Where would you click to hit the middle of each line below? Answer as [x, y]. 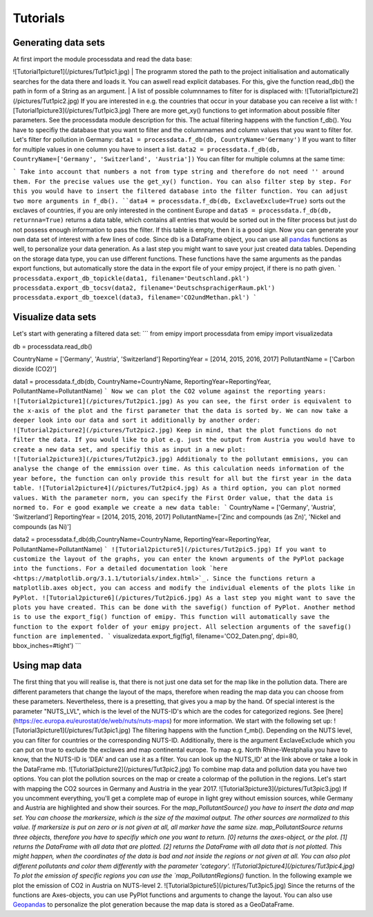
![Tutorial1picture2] [332, 91]
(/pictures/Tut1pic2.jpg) [46, 101]
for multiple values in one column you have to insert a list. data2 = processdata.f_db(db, [146, 149]
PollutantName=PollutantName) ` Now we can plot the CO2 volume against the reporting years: [170, 391]
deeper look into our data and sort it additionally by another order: [137, 420]
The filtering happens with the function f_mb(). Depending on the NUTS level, [242, 730]
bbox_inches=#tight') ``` [47, 646]
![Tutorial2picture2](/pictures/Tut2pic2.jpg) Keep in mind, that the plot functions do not [175, 430]
